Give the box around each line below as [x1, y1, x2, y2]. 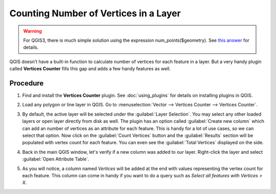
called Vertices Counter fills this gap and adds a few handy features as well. [9, 66, 171, 72]
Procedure [9, 79, 44, 88]
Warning [23, 28, 42, 34]
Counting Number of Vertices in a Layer [9, 8, 181, 19]
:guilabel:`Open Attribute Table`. [22, 156, 89, 162]
